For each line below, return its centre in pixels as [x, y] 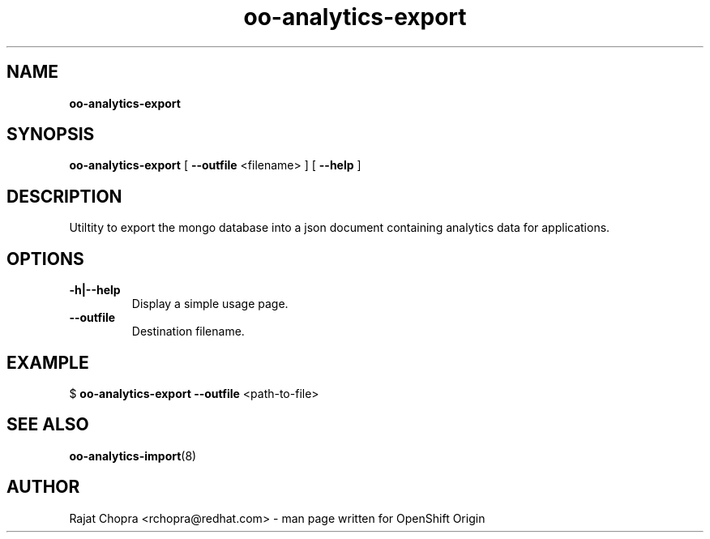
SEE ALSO [48, 425]
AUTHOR [43, 487]
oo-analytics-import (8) [133, 456]
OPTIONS [45, 259]
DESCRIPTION [64, 196]
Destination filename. [188, 332]
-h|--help [95, 290]
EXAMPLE [48, 362]
